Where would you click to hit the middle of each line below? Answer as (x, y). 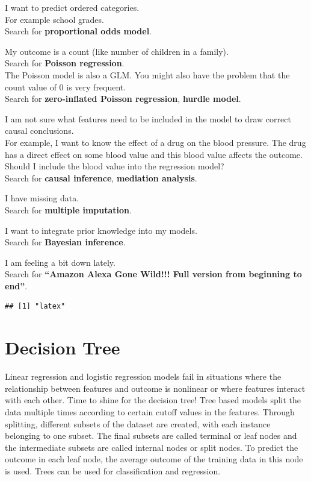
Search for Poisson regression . (65, 63)
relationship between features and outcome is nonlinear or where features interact (155, 388)
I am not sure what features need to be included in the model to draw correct (148, 118)
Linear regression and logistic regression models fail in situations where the (143, 376)
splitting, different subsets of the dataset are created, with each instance (138, 423)
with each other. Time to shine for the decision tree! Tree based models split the (153, 400)
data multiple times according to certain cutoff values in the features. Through (150, 411)
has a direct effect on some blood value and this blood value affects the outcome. (154, 154)
